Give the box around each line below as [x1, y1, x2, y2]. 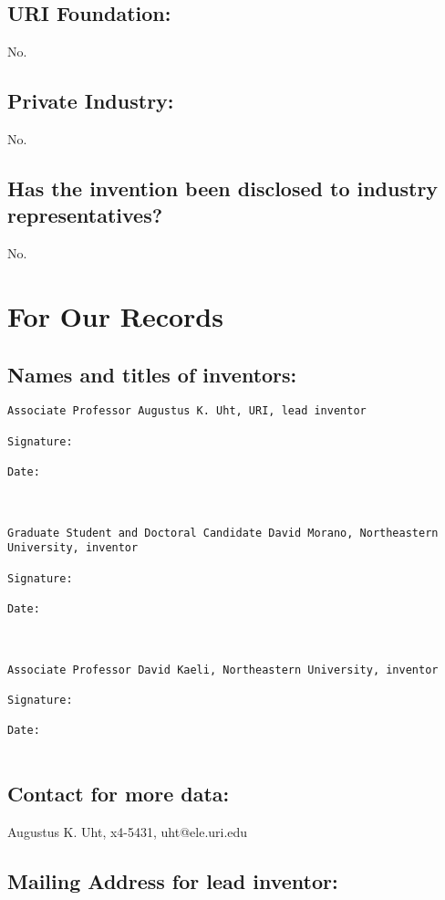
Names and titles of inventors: [7, 360, 297, 388]
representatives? [7, 201, 163, 229]
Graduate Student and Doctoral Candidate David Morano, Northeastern [7, 526, 439, 539]
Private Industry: [7, 87, 174, 115]
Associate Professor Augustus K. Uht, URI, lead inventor [7, 404, 367, 418]
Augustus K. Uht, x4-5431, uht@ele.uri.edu [7, 822, 248, 841]
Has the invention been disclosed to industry [7, 173, 439, 202]
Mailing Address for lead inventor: [7, 866, 338, 895]
